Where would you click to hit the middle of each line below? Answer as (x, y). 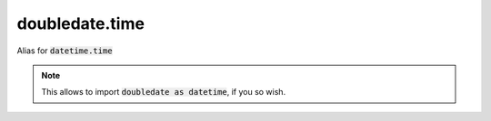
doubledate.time (81, 23)
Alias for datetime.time (65, 51)
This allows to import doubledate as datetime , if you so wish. (164, 92)
